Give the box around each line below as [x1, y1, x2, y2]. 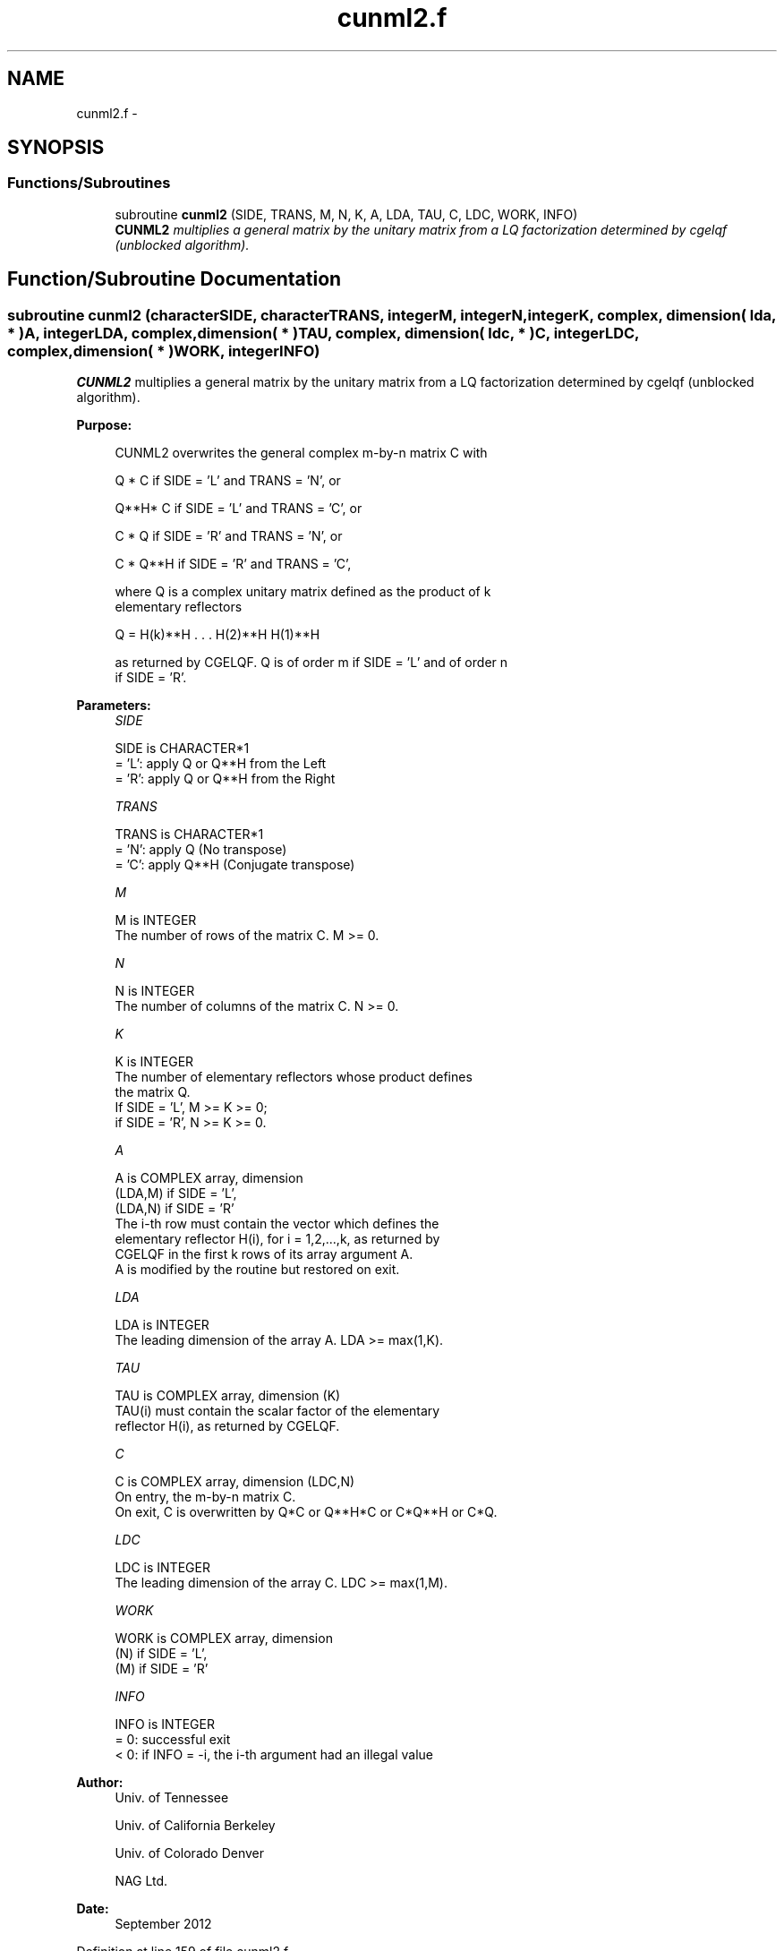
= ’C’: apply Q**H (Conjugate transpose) [115, 857, 355, 873]
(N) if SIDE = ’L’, [115, 1646, 208, 1662]
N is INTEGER [115, 983, 195, 999]
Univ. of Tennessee [115, 1790, 229, 1806]
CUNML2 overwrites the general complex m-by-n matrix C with [115, 445, 488, 461]
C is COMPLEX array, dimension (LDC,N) [115, 1474, 355, 1490]
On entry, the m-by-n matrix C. [115, 1489, 296, 1505]
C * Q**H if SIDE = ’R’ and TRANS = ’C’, [115, 556, 352, 572]
